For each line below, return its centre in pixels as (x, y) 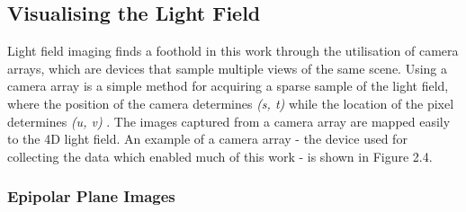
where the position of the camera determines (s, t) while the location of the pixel (231, 103)
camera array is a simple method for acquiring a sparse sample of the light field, (228, 86)
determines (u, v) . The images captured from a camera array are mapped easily (229, 121)
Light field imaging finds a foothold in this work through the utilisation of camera (233, 51)
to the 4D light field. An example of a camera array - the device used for (207, 139)
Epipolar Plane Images (91, 196)
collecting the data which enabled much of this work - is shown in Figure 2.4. (220, 156)
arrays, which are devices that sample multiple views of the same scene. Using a (228, 68)
